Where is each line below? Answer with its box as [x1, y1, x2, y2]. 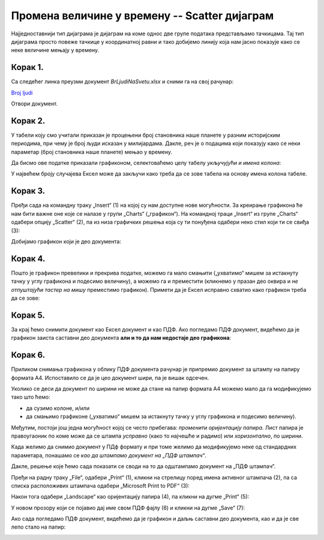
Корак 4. [11, 254, 46, 264]
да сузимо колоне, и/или [26, 405, 90, 412]
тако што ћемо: [11, 393, 50, 401]
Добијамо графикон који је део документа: [11, 237, 121, 245]
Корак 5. [11, 310, 45, 320]
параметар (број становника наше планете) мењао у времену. [11, 148, 173, 155]
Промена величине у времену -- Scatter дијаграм [11, 9, 274, 22]
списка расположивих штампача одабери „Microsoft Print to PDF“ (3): [11, 482, 190, 489]
